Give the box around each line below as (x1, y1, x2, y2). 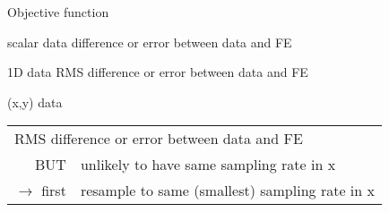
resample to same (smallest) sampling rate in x (80, 180, 375, 201)
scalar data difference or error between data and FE (7, 32, 292, 51)
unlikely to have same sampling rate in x (80, 154, 336, 175)
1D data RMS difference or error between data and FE (7, 63, 308, 81)
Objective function (7, 3, 109, 21)
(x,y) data (7, 92, 63, 111)
